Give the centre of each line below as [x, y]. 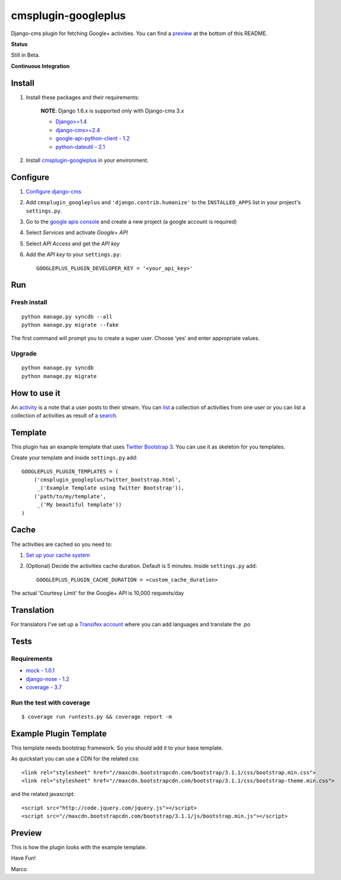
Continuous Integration [40, 66]
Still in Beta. [26, 55]
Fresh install [29, 302]
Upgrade [24, 354]
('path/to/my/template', [70, 496]
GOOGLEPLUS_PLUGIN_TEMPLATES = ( [70, 471]
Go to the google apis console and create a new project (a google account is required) [131, 222]
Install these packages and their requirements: [83, 97]
